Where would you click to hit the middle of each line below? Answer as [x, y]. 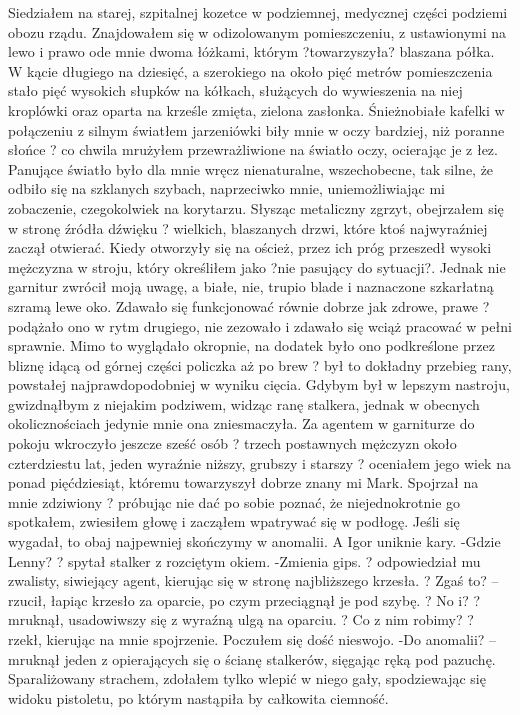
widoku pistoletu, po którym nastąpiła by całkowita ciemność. [198, 697]
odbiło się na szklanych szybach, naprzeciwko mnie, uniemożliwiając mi [227, 188]
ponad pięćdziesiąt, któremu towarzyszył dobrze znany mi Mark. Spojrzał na [243, 482]
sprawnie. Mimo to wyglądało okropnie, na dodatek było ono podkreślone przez [251, 345]
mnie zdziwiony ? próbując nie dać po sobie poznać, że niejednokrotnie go [234, 501]
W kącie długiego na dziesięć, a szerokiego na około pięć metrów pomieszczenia [250, 70]
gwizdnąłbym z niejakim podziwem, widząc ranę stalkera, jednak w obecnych [244, 403]
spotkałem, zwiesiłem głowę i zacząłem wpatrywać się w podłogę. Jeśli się [234, 521]
